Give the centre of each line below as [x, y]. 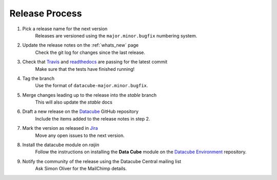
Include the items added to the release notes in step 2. [93, 118]
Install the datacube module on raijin [61, 145]
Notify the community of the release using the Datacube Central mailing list [102, 161]
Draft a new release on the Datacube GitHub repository [80, 112]
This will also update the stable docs [74, 102]
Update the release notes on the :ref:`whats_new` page [80, 45]
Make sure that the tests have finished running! [85, 69]
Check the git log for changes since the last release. [90, 52]
